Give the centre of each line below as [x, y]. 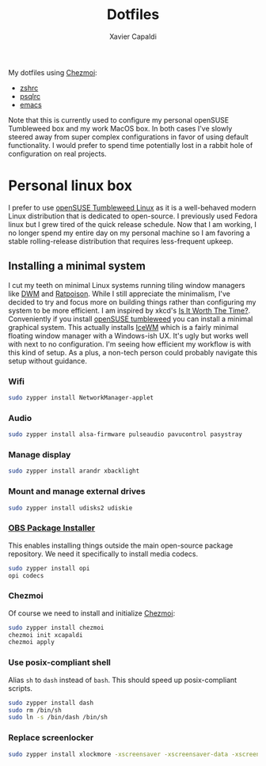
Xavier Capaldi [133, 36]
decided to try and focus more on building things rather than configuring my [132, 301]
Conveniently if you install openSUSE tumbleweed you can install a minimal [131, 319]
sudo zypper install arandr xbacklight [74, 471]
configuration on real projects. [57, 154]
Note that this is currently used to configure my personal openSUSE [119, 119]
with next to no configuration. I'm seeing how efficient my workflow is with [130, 344]
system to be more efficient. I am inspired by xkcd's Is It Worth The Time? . [129, 310]
